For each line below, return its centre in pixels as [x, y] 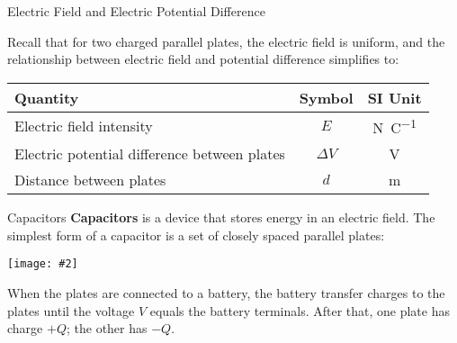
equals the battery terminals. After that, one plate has [300, 310]
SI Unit [394, 97]
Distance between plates [90, 180]
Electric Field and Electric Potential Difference [136, 11]
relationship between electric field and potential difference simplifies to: [203, 59]
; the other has [107, 328]
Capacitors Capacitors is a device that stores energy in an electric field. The [221, 217]
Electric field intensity [84, 126]
